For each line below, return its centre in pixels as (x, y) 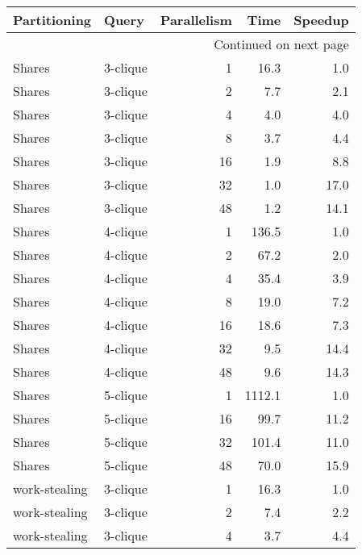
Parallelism (196, 20)
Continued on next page (281, 44)
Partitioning (52, 20)
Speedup (321, 20)
